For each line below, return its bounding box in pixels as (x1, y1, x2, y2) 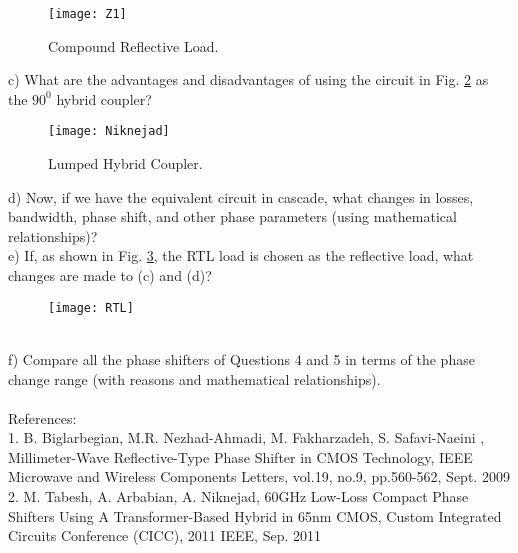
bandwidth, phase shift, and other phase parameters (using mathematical (8, 206, 457, 227)
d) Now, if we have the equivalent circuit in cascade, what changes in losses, (8, 186, 474, 207)
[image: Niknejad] (48, 124, 170, 139)
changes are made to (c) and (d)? (8, 265, 212, 286)
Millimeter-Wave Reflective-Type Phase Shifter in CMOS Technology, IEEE (8, 446, 473, 467)
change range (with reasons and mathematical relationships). (8, 368, 381, 389)
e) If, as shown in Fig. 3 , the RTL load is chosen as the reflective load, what (8, 245, 474, 266)
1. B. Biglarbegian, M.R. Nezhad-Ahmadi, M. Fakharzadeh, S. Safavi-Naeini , (8, 427, 485, 448)
